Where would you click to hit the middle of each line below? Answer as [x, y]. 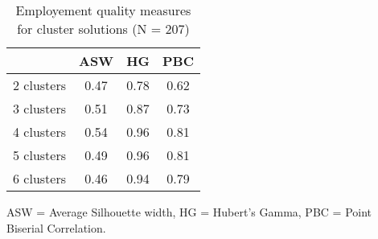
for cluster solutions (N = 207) [103, 29]
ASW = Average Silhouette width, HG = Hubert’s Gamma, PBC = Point [189, 212]
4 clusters [39, 132]
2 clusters [39, 85]
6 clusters [39, 178]
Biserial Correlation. [56, 227]
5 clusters [39, 155]
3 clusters [39, 108]
